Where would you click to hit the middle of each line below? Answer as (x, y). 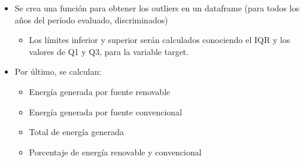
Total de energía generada (76, 132)
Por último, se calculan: (58, 71)
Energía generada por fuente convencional (106, 111)
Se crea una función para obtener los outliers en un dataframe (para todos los (157, 8)
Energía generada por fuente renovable (100, 91)
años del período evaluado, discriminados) (91, 19)
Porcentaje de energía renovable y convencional (115, 152)
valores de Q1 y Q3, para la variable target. (109, 51)
